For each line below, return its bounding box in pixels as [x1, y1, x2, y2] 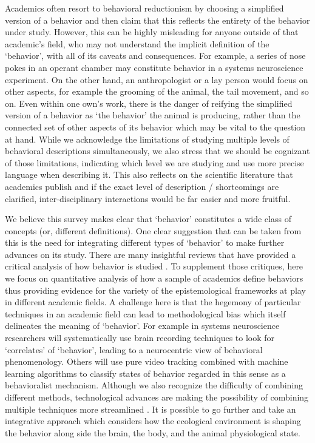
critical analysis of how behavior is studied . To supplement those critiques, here [5, 260, 303, 272]
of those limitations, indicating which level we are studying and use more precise [5, 156, 304, 169]
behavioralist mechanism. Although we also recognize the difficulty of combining [5, 379, 303, 391]
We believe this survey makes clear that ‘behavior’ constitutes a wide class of [5, 212, 291, 225]
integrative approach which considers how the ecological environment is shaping [5, 414, 301, 427]
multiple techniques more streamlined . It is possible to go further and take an [5, 402, 296, 415]
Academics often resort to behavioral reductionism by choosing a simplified [5, 2, 284, 14]
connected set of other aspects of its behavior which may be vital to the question [5, 120, 306, 133]
